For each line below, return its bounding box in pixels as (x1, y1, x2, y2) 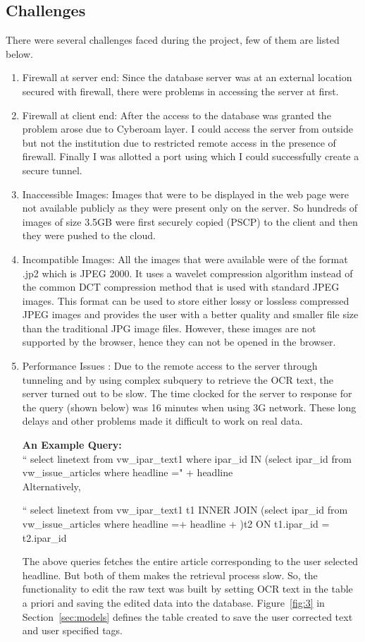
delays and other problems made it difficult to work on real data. (22, 413, 303, 428)
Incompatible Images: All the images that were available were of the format (22, 251, 348, 266)
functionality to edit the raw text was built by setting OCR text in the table (22, 581, 353, 596)
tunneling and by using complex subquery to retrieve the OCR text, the (22, 372, 333, 387)
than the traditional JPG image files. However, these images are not (22, 320, 316, 335)
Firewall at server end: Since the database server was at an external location (22, 70, 352, 85)
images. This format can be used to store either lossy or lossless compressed (22, 293, 349, 308)
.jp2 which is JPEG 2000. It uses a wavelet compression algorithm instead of (22, 265, 353, 280)
